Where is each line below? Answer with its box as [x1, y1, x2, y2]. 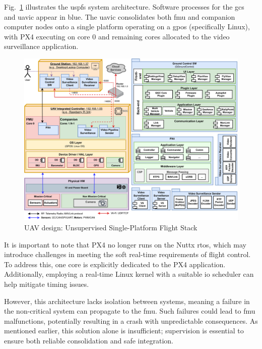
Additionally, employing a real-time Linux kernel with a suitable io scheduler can [4, 269, 254, 279]
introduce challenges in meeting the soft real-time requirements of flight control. [4, 249, 251, 260]
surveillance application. [4, 41, 79, 52]
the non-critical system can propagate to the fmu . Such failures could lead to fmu [4, 306, 255, 316]
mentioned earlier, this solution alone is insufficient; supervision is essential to [4, 325, 244, 336]
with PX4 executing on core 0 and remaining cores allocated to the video [4, 31, 230, 41]
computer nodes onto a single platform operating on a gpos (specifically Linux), [4, 21, 250, 32]
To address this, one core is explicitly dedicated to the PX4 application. [4, 259, 226, 269]
